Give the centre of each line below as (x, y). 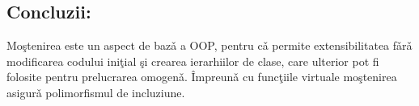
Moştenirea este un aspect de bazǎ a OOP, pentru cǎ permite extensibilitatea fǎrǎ (209, 45)
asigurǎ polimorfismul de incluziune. (96, 92)
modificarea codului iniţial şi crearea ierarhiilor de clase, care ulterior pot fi (193, 61)
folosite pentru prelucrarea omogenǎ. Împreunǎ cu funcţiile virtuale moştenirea (202, 77)
